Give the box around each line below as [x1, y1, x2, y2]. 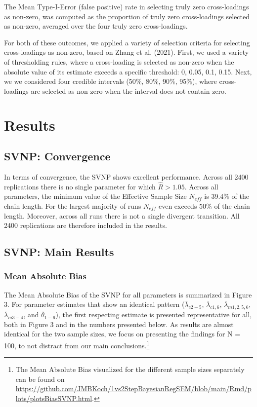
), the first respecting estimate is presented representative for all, [55, 309, 252, 320]
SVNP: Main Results [4, 244, 114, 259]
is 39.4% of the [204, 191, 249, 201]
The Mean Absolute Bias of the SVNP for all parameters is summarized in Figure [4, 289, 252, 299]
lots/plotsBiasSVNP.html [15, 393, 92, 403]
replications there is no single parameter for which [4, 181, 156, 191]
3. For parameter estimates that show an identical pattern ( [4, 299, 185, 309]
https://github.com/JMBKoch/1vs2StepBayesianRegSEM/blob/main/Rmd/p [15, 383, 252, 394]
